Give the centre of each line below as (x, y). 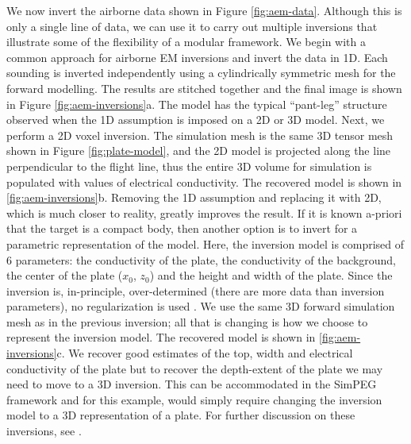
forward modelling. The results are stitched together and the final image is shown (204, 88)
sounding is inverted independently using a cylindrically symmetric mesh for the (201, 73)
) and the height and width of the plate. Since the (271, 275)
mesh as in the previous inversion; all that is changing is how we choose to (187, 321)
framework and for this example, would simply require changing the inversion (194, 399)
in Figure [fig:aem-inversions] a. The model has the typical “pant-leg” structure (197, 104)
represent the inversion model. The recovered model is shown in (161, 337)
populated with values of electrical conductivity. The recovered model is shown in (204, 181)
